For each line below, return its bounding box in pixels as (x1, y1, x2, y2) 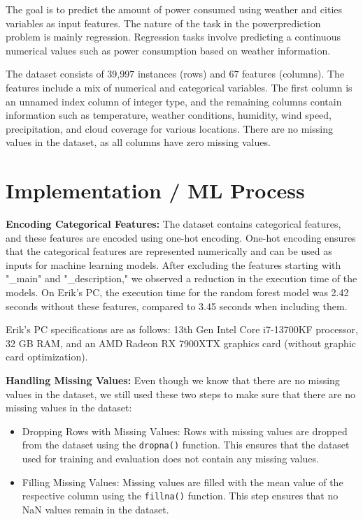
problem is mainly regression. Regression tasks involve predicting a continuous (6, 29, 341, 44)
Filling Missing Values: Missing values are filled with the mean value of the (22, 474, 343, 489)
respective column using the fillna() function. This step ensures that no (22, 488, 339, 503)
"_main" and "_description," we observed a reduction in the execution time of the (6, 271, 357, 286)
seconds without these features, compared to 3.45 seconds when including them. (6, 298, 348, 313)
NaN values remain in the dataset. (22, 502, 169, 516)
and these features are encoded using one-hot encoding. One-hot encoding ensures (6, 230, 356, 244)
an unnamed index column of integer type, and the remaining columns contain (6, 94, 342, 108)
